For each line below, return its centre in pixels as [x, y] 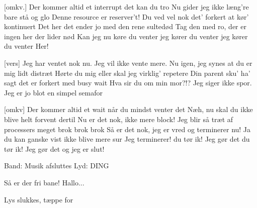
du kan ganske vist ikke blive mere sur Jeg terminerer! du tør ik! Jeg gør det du [127, 139]
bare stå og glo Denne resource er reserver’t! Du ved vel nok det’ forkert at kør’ [126, 16]
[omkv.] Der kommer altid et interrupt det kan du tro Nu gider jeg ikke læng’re [126, 7]
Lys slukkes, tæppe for [39, 199]
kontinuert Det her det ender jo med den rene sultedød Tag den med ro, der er [125, 26]
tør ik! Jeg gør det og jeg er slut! [54, 148]
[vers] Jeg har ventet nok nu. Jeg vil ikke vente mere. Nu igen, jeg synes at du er [128, 63]
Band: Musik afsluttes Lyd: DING [57, 166]
